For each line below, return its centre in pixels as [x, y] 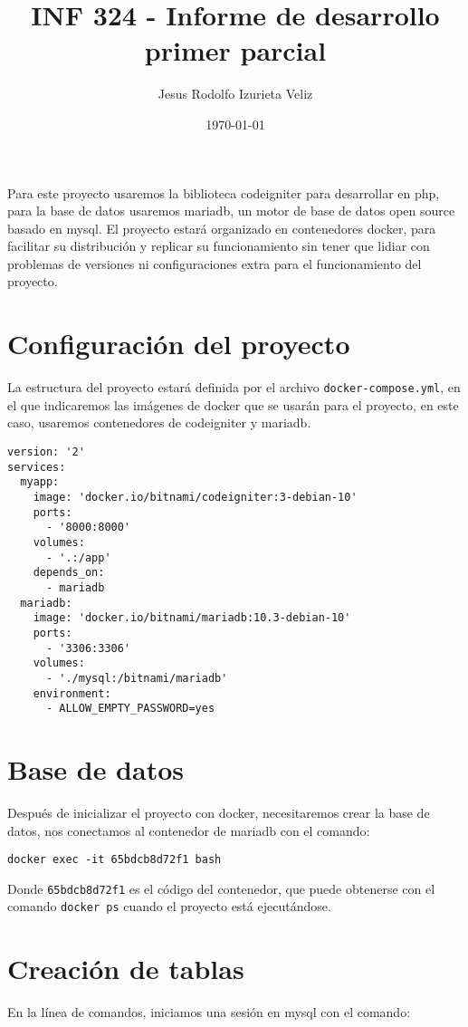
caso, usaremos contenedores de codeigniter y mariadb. [159, 422]
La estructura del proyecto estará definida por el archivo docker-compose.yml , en [234, 387]
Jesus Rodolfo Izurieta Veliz [235, 94]
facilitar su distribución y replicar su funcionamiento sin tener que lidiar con [219, 246]
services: [37, 467]
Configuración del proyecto [179, 344]
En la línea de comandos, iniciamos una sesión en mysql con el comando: [209, 1012]
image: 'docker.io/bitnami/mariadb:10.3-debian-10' [192, 618]
